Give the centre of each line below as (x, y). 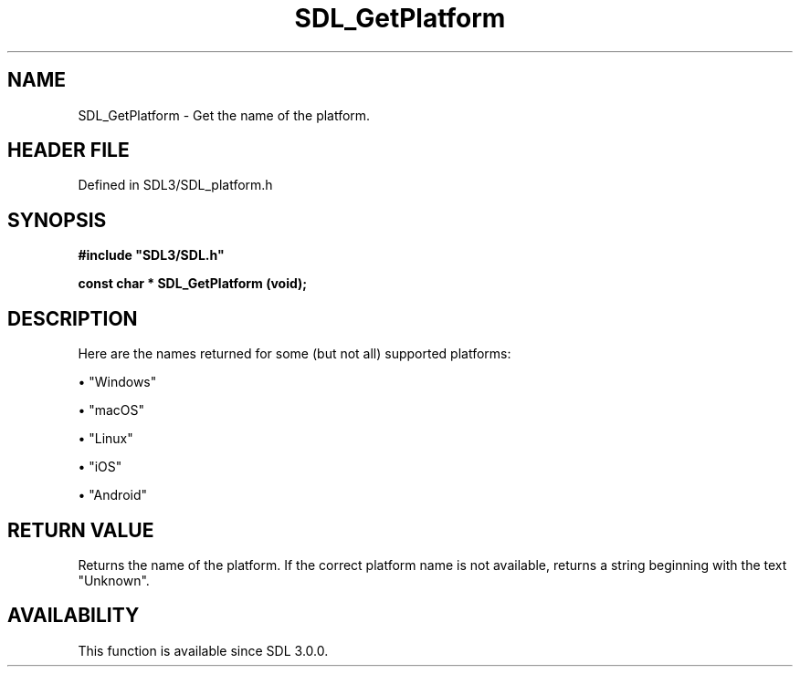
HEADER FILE (68, 150)
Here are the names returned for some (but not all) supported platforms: (295, 354)
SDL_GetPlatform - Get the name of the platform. (224, 115)
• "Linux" (105, 439)
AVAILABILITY (74, 616)
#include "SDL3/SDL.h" (151, 255)
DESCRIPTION (73, 318)
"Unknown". (114, 580)
